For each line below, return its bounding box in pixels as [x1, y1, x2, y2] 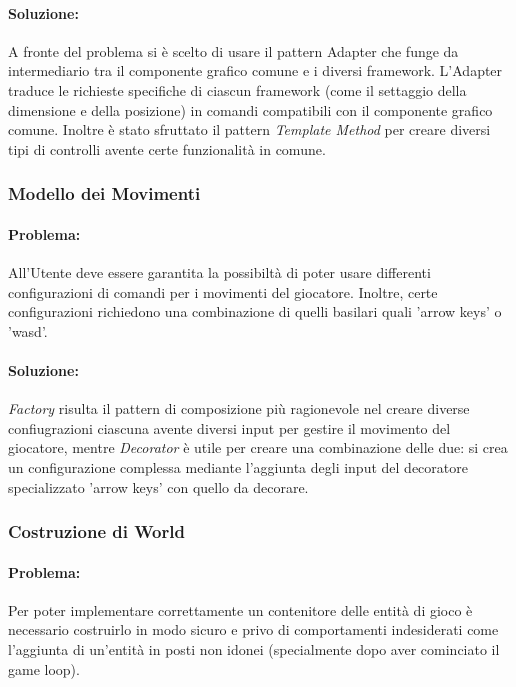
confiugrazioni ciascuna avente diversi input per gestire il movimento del [8, 417, 451, 438]
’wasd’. [8, 320, 48, 341]
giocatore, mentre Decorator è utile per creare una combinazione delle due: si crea [8, 437, 508, 458]
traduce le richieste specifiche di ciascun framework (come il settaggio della [8, 79, 467, 100]
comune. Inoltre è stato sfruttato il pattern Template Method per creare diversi [8, 119, 491, 140]
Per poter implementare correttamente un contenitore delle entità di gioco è [8, 599, 473, 620]
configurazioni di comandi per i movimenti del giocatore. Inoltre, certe [8, 281, 438, 302]
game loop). [8, 658, 80, 679]
